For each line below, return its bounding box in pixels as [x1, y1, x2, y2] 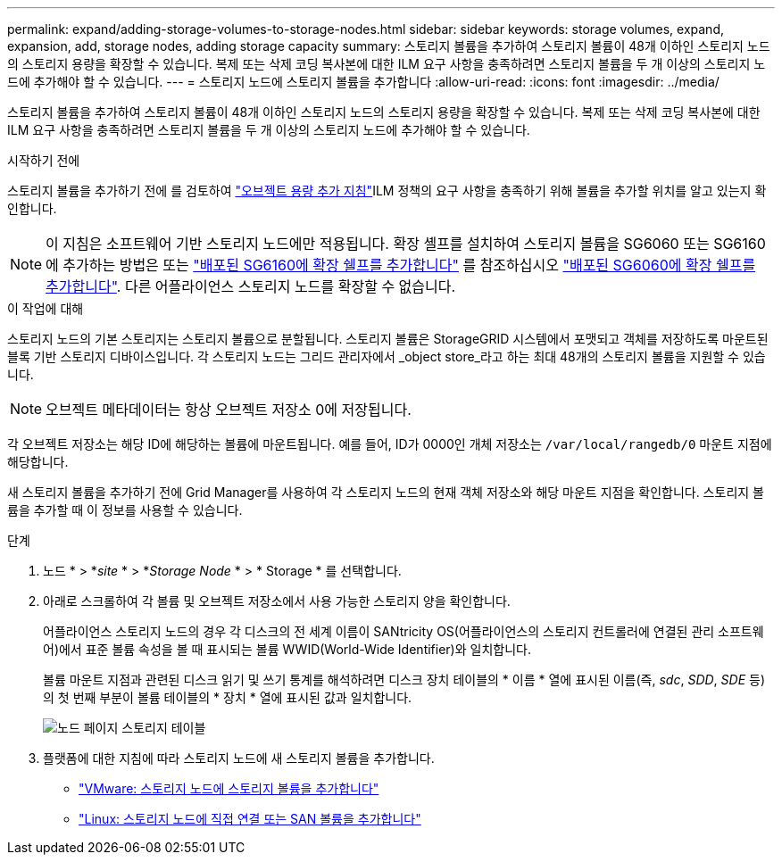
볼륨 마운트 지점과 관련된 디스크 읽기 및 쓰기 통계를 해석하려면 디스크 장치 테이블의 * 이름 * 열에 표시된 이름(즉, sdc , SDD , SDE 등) [43, 672, 766, 687]
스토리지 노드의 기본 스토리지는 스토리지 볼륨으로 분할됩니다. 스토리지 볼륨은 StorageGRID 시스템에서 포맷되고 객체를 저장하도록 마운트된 [7, 331, 769, 346]
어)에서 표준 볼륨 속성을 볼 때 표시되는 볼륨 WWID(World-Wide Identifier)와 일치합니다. [43, 642, 531, 657]
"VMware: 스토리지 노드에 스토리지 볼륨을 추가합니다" [79, 781, 379, 796]
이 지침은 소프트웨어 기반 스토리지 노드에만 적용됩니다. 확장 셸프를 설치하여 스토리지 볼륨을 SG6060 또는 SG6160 [46, 235, 766, 253]
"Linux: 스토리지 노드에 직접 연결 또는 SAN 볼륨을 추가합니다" [79, 811, 421, 826]
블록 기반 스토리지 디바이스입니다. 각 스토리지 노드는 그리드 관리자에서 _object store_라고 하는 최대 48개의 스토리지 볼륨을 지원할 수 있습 [7, 349, 766, 364]
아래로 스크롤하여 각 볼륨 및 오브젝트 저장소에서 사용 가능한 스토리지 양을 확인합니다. [43, 593, 511, 609]
